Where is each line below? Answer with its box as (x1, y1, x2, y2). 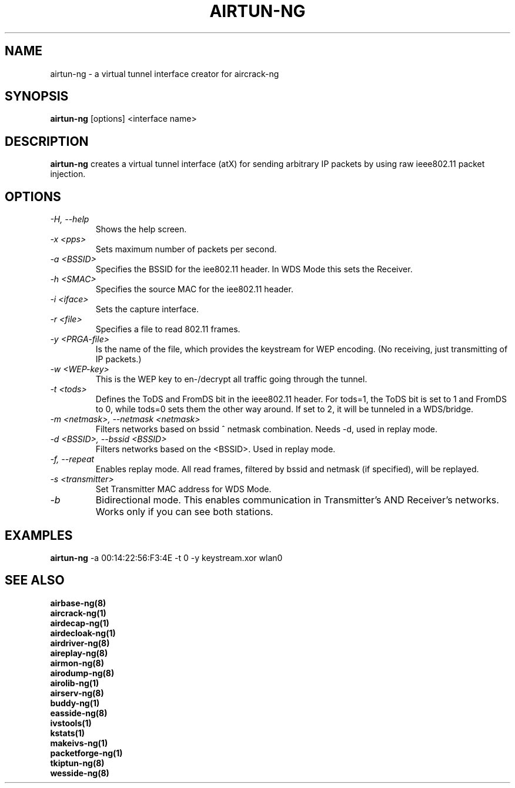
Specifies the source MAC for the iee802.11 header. (95, 284, 293, 295)
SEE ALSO (5, 573, 65, 588)
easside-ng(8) (50, 707, 108, 718)
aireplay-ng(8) (50, 647, 108, 658)
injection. (50, 169, 86, 179)
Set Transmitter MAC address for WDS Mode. (95, 484, 272, 495)
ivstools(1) (50, 717, 92, 728)
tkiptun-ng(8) (50, 757, 105, 768)
